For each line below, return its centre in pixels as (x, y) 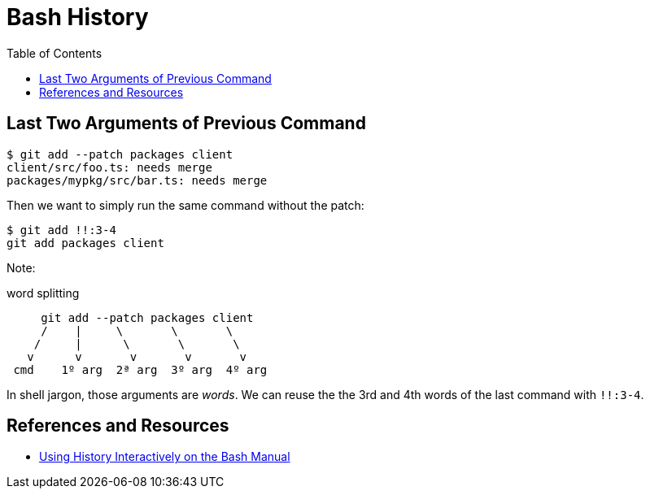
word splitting (43, 293)
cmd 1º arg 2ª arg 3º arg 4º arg (140, 369)
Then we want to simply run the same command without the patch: (185, 205)
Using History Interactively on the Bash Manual (165, 457)
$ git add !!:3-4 (61, 230)
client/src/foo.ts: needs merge (109, 167)
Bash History (78, 17)
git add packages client (85, 243)
